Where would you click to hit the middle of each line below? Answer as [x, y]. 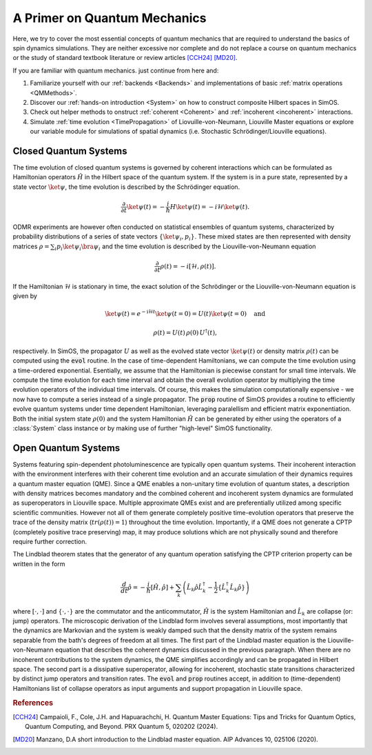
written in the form [39, 564]
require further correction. [50, 542]
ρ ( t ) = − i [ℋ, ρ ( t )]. [188, 266]
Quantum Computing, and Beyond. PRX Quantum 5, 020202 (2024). [122, 727]
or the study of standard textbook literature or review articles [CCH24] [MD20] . [125, 58]
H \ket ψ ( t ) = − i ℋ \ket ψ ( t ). [210, 207]
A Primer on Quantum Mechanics [110, 18]
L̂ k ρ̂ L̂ [195, 588]
